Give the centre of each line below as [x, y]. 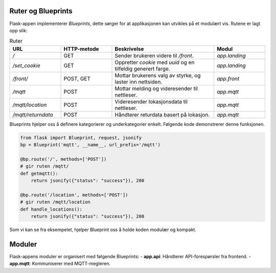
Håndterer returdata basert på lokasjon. [162, 115]
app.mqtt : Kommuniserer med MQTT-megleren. [60, 264]
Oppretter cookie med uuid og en [155, 62]
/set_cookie [26, 65]
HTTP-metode [81, 49]
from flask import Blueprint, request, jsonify [81, 138]
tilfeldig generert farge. [143, 69]
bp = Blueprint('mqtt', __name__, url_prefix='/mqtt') [90, 145]
